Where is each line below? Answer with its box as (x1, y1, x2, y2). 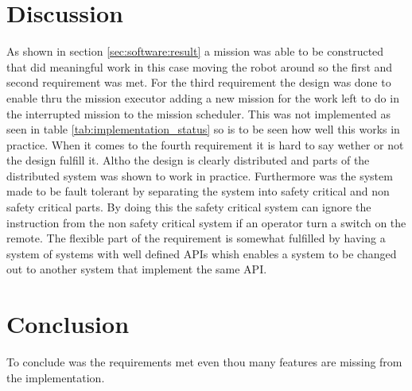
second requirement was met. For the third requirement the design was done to (6, 74, 391, 91)
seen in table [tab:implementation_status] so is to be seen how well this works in (6, 121, 400, 137)
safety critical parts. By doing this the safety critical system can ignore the (6, 199, 371, 215)
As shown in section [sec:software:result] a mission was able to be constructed (6, 43, 384, 60)
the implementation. (6, 369, 105, 385)
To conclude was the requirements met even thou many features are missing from (6, 354, 402, 370)
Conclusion (6, 308, 130, 340)
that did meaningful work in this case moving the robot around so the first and (6, 58, 393, 75)
